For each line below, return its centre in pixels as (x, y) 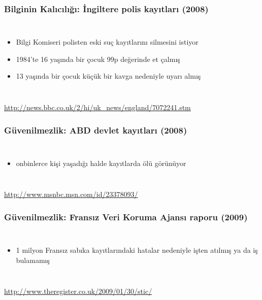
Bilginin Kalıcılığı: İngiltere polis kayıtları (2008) (106, 8)
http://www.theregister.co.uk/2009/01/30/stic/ (78, 291)
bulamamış (33, 260)
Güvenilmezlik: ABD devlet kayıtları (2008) (96, 130)
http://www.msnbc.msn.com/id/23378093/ (71, 194)
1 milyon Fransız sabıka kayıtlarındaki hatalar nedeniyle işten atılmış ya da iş (137, 250)
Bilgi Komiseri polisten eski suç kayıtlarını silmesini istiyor (107, 42)
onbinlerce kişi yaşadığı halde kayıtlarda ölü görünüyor (101, 163)
